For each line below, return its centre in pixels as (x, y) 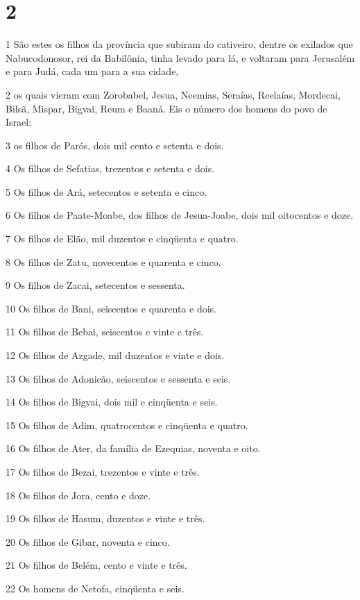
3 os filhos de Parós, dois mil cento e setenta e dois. (115, 145)
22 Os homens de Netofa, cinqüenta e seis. (95, 588)
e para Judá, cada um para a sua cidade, (92, 71)
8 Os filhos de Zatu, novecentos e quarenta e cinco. (113, 261)
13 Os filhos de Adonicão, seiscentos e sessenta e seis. (118, 378)
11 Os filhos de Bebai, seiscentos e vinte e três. (105, 332)
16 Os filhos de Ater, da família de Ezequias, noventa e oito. (133, 448)
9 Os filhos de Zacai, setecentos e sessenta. (95, 285)
